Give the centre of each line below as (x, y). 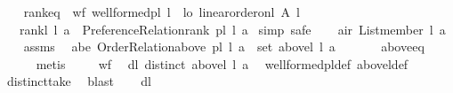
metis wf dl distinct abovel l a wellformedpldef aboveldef (222, 63)
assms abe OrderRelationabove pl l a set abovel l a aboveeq (224, 46)
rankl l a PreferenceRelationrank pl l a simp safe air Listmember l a (232, 29)
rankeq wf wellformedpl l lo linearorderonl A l (162, 12)
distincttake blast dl (79, 81)
